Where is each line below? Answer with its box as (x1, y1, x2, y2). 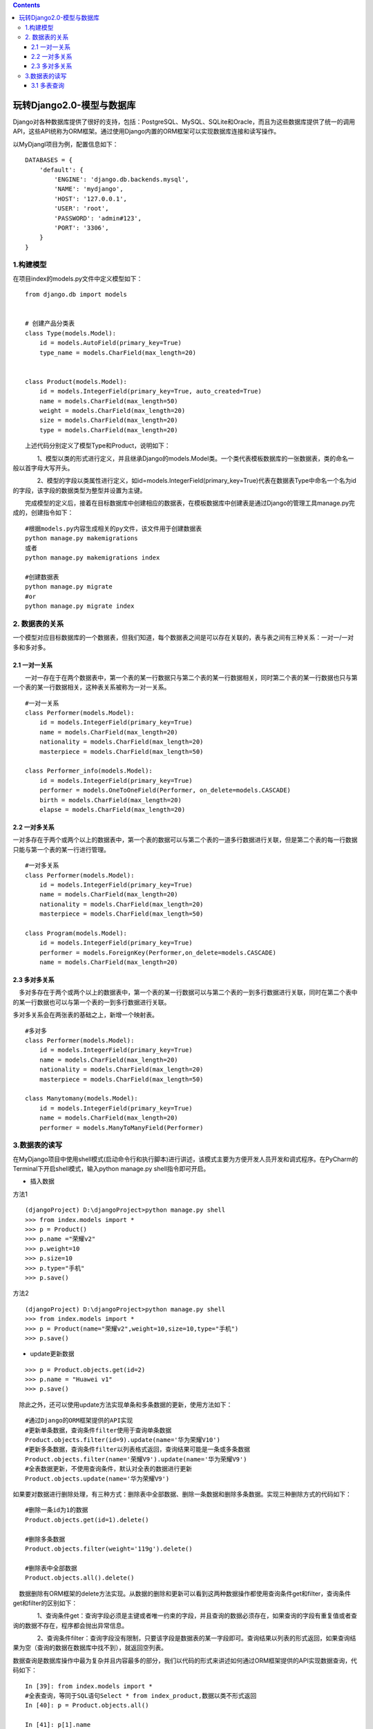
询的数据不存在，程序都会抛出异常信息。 (12, 1621, 128, 1629)
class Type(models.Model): (25, 329, 117, 337)
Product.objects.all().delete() (25, 1574, 135, 1582)
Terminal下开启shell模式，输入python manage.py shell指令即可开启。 (12, 1165, 210, 1173)
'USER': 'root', (54, 205, 109, 212)
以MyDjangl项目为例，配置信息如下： (12, 140, 119, 148)
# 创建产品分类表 (25, 320, 75, 328)
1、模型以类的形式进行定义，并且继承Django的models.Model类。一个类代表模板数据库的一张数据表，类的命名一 (37, 454, 354, 463)
